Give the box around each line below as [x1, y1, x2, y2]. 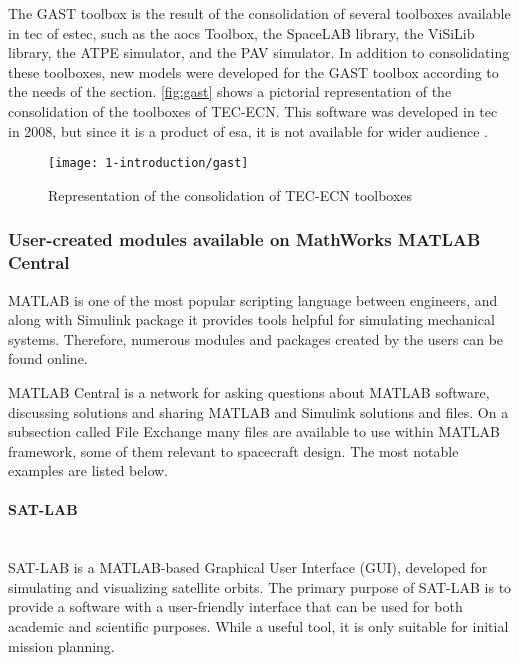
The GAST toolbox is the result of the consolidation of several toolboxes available [8, 3, 511, 23]
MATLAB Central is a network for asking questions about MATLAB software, [8, 381, 490, 402]
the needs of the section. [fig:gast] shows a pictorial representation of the [8, 81, 452, 102]
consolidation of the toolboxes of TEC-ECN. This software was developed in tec [8, 100, 498, 121]
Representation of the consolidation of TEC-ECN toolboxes [48, 184, 413, 205]
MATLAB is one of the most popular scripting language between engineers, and [8, 289, 498, 310]
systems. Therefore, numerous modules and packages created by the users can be [8, 328, 504, 349]
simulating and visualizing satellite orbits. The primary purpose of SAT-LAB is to [8, 576, 512, 597]
